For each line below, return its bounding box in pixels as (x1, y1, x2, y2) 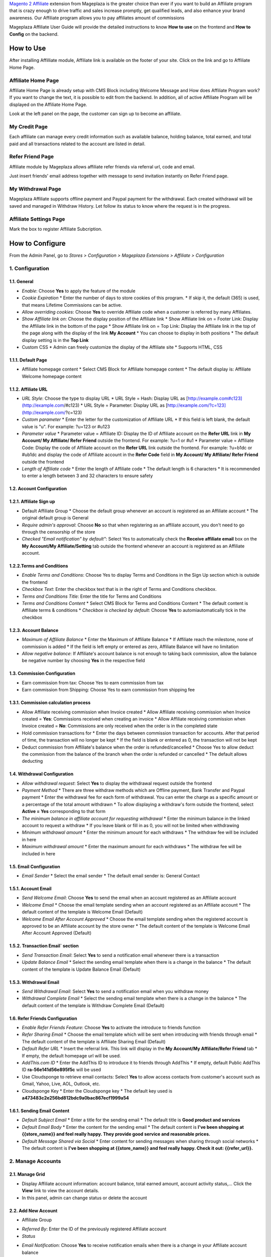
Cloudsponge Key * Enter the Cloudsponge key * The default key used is (22, 1088, 173, 1094)
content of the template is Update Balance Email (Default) (22, 966, 141, 972)
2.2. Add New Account (9, 1207, 58, 1214)
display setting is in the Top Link (22, 337, 89, 343)
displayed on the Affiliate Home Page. (9, 101, 87, 108)
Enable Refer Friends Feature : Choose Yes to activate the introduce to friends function (22, 1025, 201, 1031)
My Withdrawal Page (9, 186, 61, 192)
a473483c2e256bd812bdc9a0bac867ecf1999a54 (22, 1095, 129, 1101)
